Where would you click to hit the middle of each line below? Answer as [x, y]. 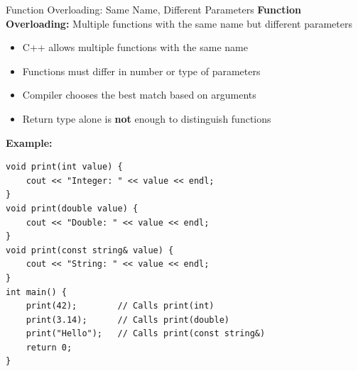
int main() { [36, 292]
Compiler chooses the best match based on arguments [139, 95]
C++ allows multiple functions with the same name [135, 47]
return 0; [49, 347]
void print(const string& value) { [90, 250]
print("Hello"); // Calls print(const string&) [146, 334]
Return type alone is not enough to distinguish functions [147, 118]
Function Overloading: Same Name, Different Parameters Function [153, 9]
